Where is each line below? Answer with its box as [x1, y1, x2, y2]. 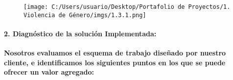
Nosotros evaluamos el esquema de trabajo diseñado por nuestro [4, 48, 226, 58]
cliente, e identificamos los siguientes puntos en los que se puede [4, 57, 226, 67]
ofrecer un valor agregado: [4, 67, 94, 77]
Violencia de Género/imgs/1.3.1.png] [23, 11, 146, 19]
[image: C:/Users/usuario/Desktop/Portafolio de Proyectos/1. [23, 3, 231, 10]
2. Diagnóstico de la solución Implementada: [4, 28, 157, 38]
